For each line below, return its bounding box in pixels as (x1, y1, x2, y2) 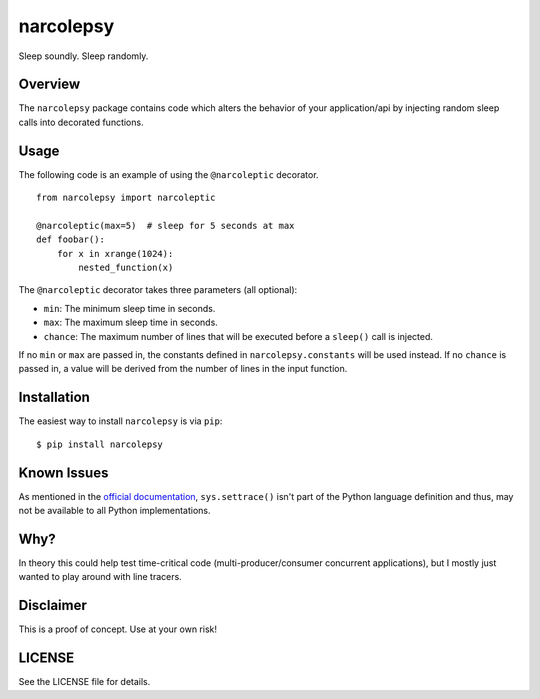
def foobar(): (36, 234, 105, 245)
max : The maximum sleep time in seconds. (43, 316, 219, 329)
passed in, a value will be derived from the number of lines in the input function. (18, 363, 348, 375)
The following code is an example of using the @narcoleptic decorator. (18, 168, 319, 180)
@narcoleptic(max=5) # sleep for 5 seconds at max (36, 220, 295, 231)
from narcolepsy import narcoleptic (36, 192, 216, 204)
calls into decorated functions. (18, 116, 144, 128)
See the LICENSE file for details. (18, 676, 151, 688)
